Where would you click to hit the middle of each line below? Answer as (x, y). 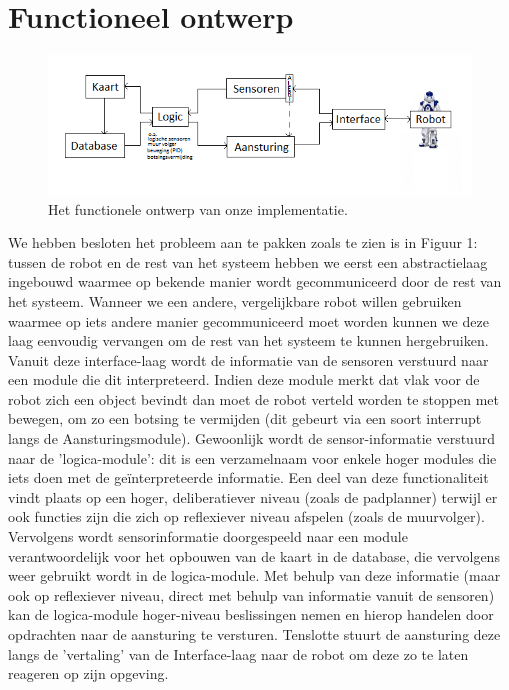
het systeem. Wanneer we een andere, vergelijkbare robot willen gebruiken (235, 300)
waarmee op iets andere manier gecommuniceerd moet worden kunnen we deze (248, 320)
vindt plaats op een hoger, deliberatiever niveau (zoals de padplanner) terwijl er (253, 496)
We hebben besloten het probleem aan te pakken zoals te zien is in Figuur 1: (243, 242)
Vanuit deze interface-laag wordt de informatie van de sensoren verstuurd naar (248, 359)
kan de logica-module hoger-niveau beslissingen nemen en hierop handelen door (251, 614)
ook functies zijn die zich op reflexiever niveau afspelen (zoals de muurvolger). (246, 516)
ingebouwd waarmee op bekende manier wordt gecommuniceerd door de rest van (255, 281)
